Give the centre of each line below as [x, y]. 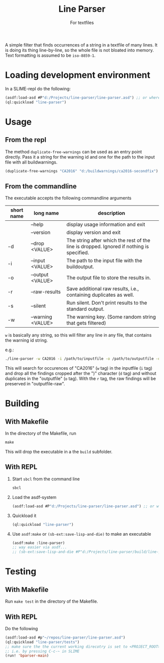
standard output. [86, 309]
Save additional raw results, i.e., [103, 289]
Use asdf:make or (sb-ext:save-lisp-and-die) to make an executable [82, 534]
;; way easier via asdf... [40, 547]
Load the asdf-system [34, 497]
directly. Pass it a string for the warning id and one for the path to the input [80, 157]
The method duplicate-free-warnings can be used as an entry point [74, 152]
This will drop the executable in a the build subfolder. [59, 452]
